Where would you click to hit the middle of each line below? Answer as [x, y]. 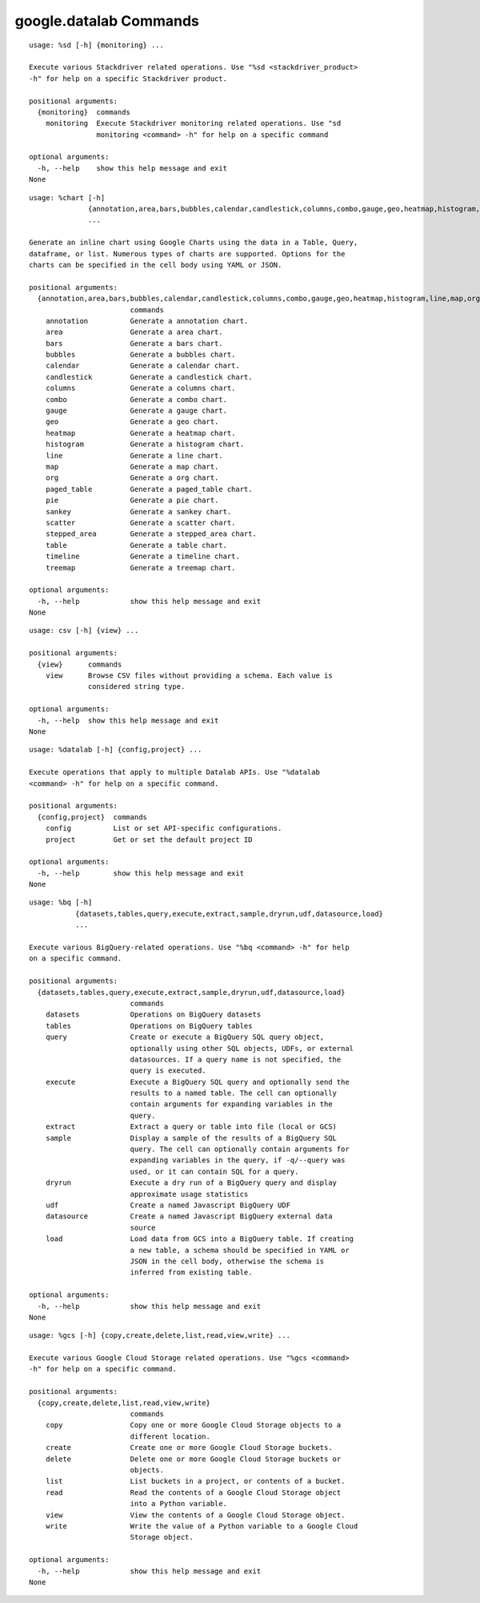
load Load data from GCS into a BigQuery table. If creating [200, 1239]
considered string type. [137, 687]
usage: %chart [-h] [67, 197]
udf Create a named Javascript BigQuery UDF [168, 1205]
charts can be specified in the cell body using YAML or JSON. [156, 265]
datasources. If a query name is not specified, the [236, 1059]
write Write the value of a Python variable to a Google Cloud [202, 1526]
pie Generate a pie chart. [132, 500]
